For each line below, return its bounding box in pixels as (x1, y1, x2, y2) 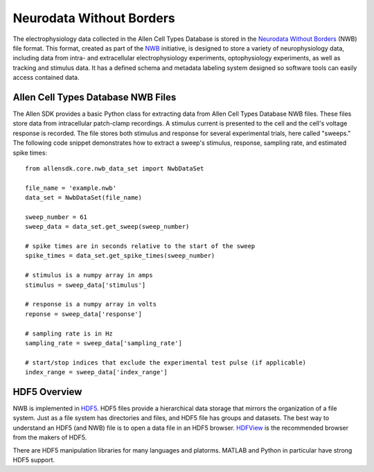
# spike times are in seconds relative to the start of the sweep (25, 243, 256, 250)
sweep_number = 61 (25, 213, 88, 221)
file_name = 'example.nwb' (25, 184, 117, 192)
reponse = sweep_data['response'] (25, 310, 142, 318)
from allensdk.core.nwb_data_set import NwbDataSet (25, 164, 204, 173)
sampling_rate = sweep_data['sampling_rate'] (25, 340, 183, 347)
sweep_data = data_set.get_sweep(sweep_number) (25, 222, 190, 231)
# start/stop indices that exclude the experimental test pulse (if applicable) (25, 358, 307, 367)
